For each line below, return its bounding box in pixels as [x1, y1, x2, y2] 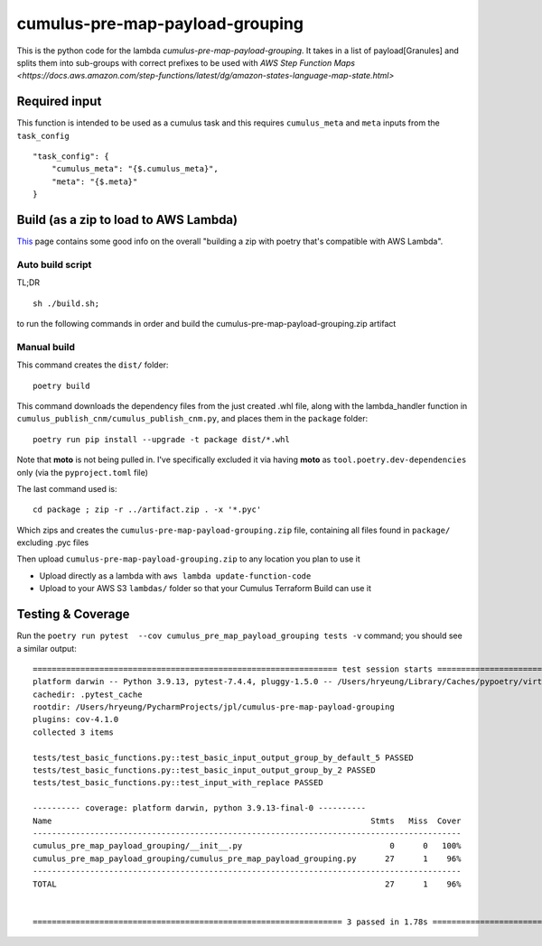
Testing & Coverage [16, 607, 130, 622]
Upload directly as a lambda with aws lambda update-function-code [39, 570, 312, 581]
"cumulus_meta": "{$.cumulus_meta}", [51, 163, 219, 174]
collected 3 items [33, 727, 115, 737]
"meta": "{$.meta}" [51, 176, 138, 187]
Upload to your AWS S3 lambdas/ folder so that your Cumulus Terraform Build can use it [39, 583, 372, 594]
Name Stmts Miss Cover [33, 815, 462, 826]
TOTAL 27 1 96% [33, 878, 462, 889]
